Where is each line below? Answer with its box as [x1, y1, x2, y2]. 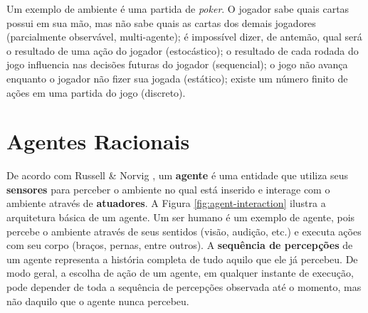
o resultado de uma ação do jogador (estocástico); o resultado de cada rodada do [6, 43, 359, 58]
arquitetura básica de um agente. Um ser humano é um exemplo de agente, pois [6, 210, 355, 225]
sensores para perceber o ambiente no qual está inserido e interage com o [6, 181, 330, 196]
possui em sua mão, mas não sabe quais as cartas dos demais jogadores [6, 15, 316, 30]
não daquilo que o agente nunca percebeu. [6, 293, 189, 308]
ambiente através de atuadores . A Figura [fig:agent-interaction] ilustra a [6, 196, 326, 211]
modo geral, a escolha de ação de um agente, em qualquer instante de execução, [6, 265, 354, 280]
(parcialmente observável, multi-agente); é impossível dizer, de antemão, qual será [6, 29, 362, 44]
